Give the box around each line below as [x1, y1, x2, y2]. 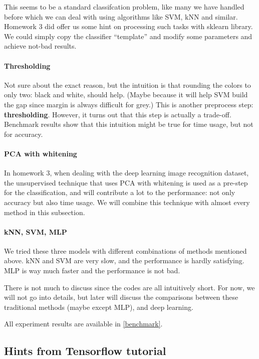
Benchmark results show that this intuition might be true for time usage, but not [4, 119, 253, 129]
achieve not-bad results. [4, 41, 77, 51]
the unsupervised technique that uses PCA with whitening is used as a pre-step [4, 177, 248, 188]
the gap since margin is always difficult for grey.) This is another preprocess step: [4, 99, 253, 109]
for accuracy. [4, 128, 43, 139]
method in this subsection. [4, 207, 85, 217]
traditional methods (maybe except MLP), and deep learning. [4, 301, 193, 312]
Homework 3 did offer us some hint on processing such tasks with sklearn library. [4, 21, 253, 32]
